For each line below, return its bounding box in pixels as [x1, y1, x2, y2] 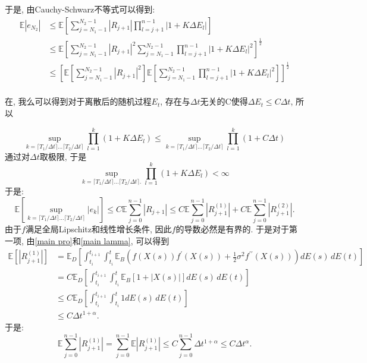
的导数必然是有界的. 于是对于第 [175, 223, 297, 235]
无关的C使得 [200, 95, 248, 108]
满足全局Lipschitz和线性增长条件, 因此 [25, 223, 172, 235]
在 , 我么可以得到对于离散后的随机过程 [5, 95, 152, 108]
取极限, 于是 [39, 150, 87, 162]
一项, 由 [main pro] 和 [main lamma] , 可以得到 [5, 234, 170, 247]
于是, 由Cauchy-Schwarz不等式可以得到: [5, 3, 155, 15]
